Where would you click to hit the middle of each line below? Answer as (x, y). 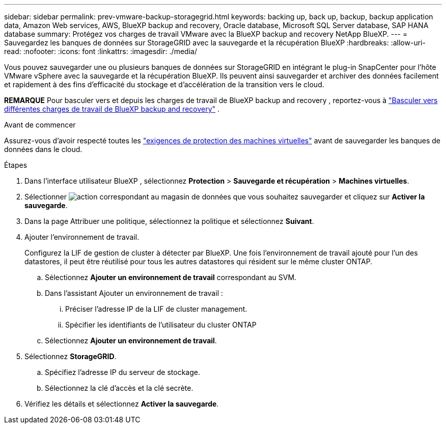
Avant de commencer (40, 125)
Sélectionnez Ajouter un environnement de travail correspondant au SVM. (171, 277)
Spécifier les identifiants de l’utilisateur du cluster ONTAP (161, 325)
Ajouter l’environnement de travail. (82, 237)
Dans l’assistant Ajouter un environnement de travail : (134, 293)
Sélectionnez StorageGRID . (71, 356)
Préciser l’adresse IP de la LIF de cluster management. (156, 309)
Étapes (16, 165)
